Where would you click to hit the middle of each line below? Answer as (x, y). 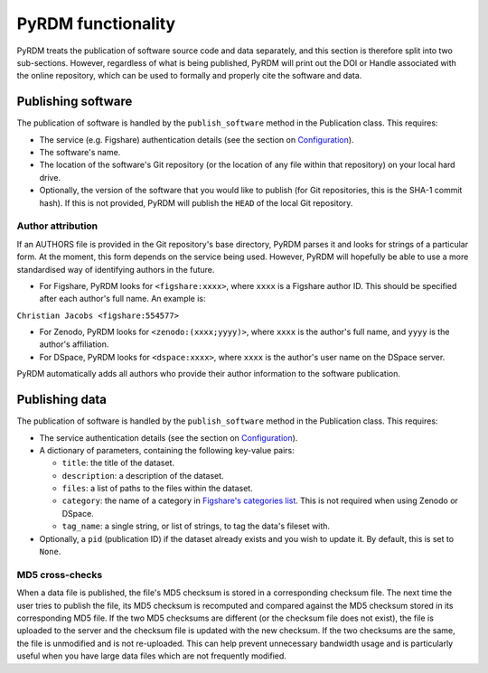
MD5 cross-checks (60, 575)
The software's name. (80, 153)
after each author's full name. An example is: (123, 299)
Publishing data (62, 400)
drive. (50, 177)
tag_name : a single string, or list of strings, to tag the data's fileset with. (196, 526)
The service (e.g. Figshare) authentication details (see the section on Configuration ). (197, 139)
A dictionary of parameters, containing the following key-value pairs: (167, 450)
